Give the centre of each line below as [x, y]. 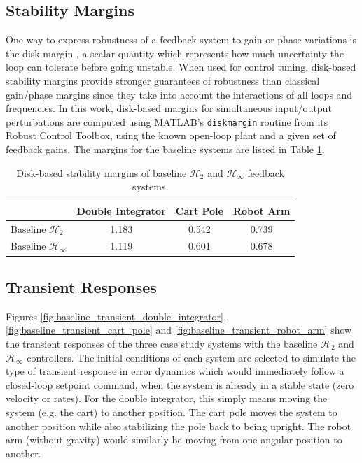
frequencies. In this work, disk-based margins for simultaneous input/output [169, 108]
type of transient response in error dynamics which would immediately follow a [175, 371]
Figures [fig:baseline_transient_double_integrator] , [116, 316]
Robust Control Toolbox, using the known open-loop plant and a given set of [171, 135]
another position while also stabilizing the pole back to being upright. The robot [179, 426]
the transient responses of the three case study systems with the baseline [162, 343]
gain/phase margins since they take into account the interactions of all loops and [179, 94]
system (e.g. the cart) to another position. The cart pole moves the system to [172, 412]
